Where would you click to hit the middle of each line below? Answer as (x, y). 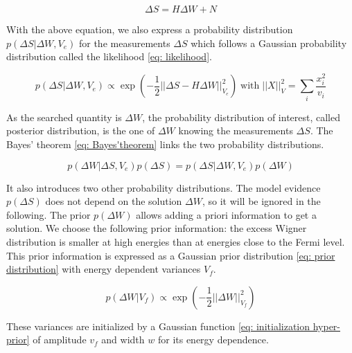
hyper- (326, 326)
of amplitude (60, 340)
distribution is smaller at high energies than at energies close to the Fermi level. (176, 241)
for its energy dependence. (213, 340)
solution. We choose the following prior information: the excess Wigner (157, 228)
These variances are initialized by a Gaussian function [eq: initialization (158, 326)
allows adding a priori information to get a (226, 214)
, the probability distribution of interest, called (241, 117)
